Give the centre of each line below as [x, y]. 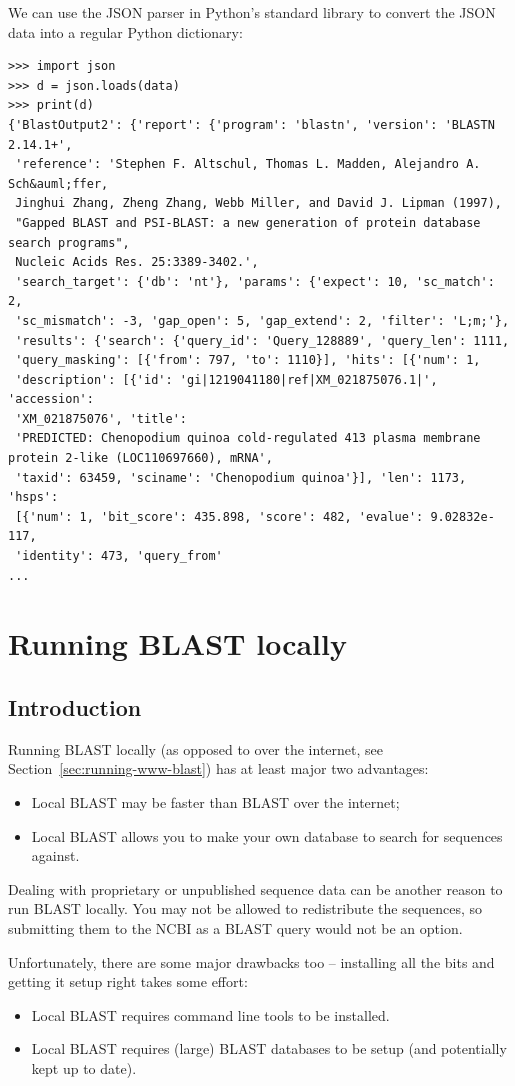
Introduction [75, 706]
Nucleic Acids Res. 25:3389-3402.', [137, 262]
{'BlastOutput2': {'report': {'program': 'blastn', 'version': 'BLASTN [251, 124]
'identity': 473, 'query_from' [119, 556]
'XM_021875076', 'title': [101, 418]
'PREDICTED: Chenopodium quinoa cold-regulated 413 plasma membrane [248, 438]
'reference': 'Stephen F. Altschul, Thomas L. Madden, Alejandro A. [248, 164]
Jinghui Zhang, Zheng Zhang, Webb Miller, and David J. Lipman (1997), [258, 203]
